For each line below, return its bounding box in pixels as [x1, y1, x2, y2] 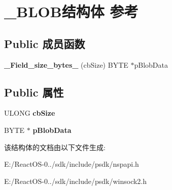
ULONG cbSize [4, 108, 55, 118]
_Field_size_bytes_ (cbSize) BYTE [4, 59, 128, 70]
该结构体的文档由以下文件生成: [4, 141, 106, 152]
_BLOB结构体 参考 [4, 1, 139, 22]
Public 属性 [4, 84, 64, 100]
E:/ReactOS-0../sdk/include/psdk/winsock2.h [4, 175, 147, 186]
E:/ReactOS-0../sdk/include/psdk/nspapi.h [4, 159, 139, 169]
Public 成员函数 [4, 35, 85, 51]
